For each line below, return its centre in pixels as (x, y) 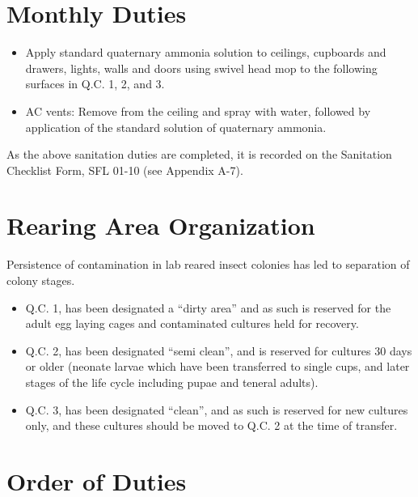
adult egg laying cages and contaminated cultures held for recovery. (192, 323)
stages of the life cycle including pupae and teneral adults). (172, 382)
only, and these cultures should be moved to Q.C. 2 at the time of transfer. (211, 425)
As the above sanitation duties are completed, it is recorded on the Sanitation (199, 154)
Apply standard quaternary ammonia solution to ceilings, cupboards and (206, 52)
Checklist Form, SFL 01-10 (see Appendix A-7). (125, 170)
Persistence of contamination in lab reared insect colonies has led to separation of (208, 264)
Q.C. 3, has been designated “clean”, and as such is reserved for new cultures (217, 409)
